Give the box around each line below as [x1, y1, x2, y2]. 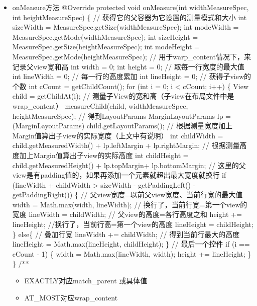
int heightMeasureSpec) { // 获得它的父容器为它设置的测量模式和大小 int [12, 12, 247, 22]
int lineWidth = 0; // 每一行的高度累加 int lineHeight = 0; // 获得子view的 [12, 71, 251, 82]
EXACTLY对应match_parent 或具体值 [24, 275, 148, 286]
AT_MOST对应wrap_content [24, 292, 118, 302]
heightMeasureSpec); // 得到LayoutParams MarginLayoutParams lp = [12, 110, 231, 121]
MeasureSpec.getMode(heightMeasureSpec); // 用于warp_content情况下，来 [12, 51, 251, 61]
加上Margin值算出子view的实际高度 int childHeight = [19, 149, 189, 160]
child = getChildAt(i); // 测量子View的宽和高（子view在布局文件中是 [12, 91, 234, 101]
